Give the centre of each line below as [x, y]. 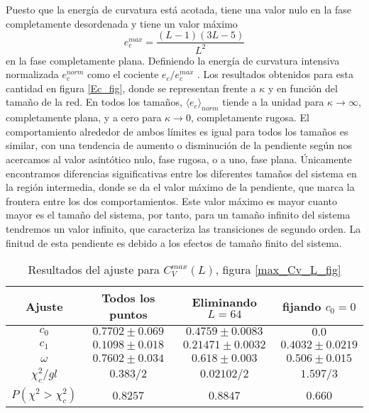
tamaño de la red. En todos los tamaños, [94, 102]
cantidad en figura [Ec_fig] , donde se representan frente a [131, 88]
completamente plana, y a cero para [84, 117]
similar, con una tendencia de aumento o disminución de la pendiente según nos [179, 145]
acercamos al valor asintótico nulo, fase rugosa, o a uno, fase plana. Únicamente [179, 159]
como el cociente [123, 74]
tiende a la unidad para [273, 102]
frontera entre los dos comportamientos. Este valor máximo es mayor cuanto [172, 200]
